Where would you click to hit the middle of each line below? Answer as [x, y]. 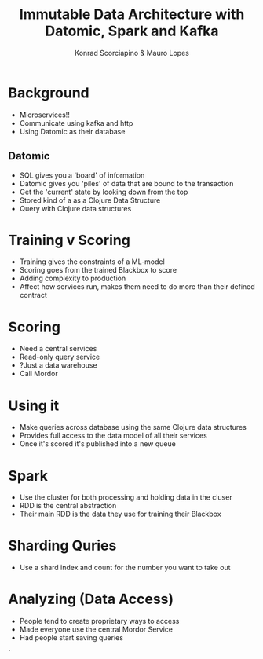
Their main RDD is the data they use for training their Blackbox [120, 514]
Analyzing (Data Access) [91, 599]
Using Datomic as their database [72, 131]
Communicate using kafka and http [76, 123]
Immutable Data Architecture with [132, 15]
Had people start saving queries [71, 638]
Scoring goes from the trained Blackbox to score [98, 270]
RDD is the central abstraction [68, 506]
